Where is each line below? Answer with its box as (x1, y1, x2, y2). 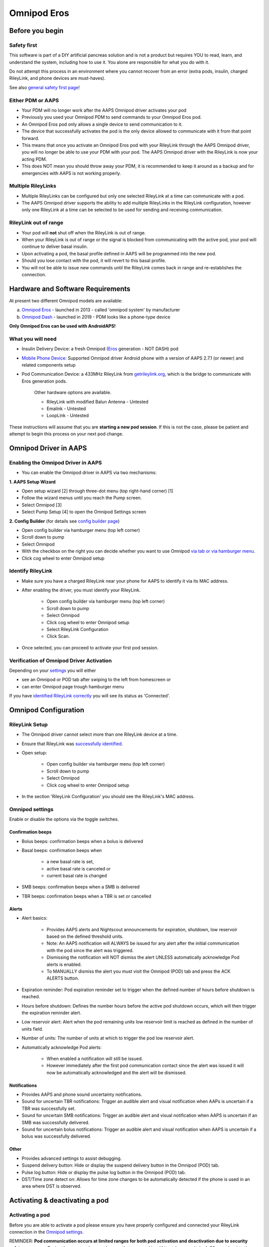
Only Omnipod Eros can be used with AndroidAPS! (9, 323, 116, 329)
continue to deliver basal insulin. (21, 243, 88, 249)
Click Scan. (46, 633, 70, 639)
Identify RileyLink (9, 568, 52, 575)
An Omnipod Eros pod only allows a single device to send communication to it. (21, 121, 183, 127)
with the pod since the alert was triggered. (46, 947, 134, 953)
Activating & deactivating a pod (9, 1196, 109, 1205)
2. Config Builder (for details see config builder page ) (9, 518, 120, 524)
